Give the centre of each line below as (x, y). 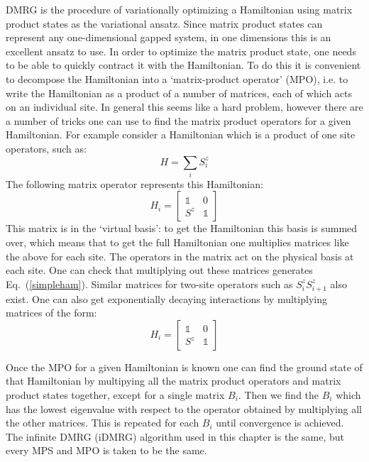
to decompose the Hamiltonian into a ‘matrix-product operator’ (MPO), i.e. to (177, 78)
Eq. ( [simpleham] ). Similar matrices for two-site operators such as (149, 284)
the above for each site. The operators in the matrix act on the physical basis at (180, 256)
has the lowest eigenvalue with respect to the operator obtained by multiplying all (184, 408)
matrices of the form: (51, 313)
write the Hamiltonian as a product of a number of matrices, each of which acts (179, 93)
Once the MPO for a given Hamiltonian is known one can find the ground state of (184, 367)
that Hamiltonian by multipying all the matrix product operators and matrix (174, 381)
